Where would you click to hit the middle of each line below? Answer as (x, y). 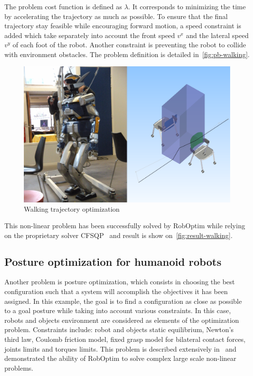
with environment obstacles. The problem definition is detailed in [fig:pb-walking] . (127, 54)
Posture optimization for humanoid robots (113, 261)
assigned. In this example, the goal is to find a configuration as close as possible (123, 301)
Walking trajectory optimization (72, 209)
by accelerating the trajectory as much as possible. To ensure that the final (116, 16)
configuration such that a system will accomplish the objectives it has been (116, 291)
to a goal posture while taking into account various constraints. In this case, (118, 310)
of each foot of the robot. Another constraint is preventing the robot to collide (129, 45)
